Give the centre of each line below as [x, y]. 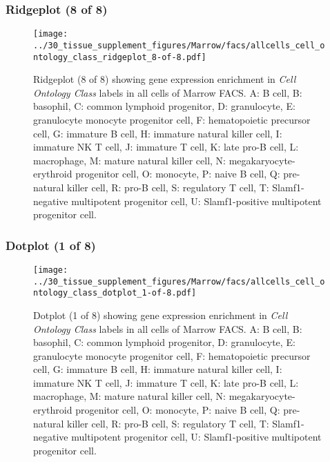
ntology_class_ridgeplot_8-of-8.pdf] [120, 57]
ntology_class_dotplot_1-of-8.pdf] [115, 293]
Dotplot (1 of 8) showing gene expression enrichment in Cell [161, 315]
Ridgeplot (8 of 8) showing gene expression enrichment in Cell [165, 79]
